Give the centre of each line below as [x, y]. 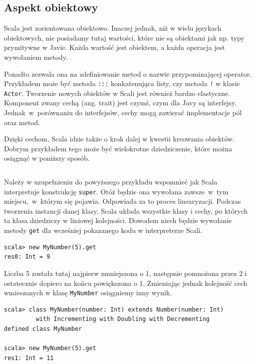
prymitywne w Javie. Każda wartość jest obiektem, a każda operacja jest [115, 47]
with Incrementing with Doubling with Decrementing [123, 319]
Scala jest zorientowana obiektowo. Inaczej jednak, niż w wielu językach [113, 28]
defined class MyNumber [43, 329]
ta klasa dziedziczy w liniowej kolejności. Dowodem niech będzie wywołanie [118, 220]
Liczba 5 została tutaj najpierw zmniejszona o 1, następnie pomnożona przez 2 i [126, 273]
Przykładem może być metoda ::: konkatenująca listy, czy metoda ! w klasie [122, 83]
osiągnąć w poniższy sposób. [47, 158]
